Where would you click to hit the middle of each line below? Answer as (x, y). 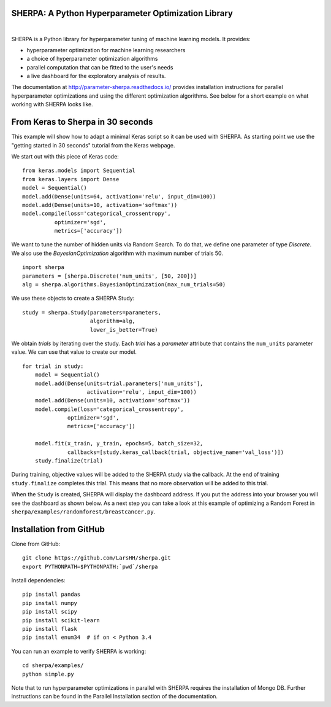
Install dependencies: (38, 580)
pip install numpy (50, 603)
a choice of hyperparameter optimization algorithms (92, 59)
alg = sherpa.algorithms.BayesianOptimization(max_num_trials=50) (124, 285)
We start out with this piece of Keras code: (65, 156)
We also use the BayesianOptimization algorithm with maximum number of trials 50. (117, 253)
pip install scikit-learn (61, 620)
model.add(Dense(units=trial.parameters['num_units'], (119, 383)
